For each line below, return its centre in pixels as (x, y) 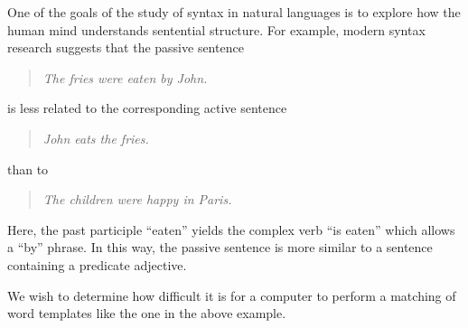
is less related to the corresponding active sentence (147, 108)
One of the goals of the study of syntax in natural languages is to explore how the (234, 12)
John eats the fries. (96, 138)
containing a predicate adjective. (97, 264)
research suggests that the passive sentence (126, 47)
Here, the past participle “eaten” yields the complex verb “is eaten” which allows (231, 229)
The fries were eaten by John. (125, 77)
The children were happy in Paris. (137, 199)
